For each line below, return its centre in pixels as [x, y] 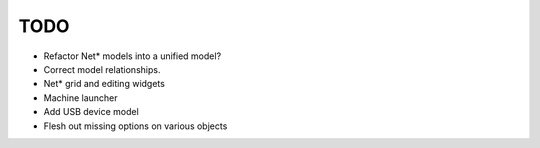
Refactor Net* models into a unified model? [132, 56]
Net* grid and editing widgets [104, 84]
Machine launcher [81, 97]
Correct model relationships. [102, 69]
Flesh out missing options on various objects [135, 126]
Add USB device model [91, 112]
